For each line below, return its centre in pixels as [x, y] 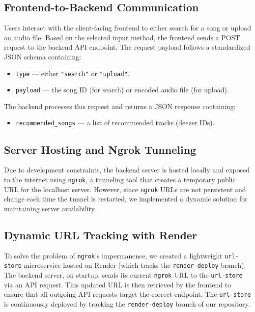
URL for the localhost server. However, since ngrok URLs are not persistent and [125, 189]
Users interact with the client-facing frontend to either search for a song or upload [128, 28]
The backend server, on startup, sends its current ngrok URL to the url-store [123, 274]
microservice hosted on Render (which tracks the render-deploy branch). [135, 265]
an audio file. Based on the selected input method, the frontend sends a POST [122, 37]
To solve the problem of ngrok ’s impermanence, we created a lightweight [113, 255]
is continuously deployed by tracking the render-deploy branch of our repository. [127, 303]
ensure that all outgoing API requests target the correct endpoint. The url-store [127, 294]
